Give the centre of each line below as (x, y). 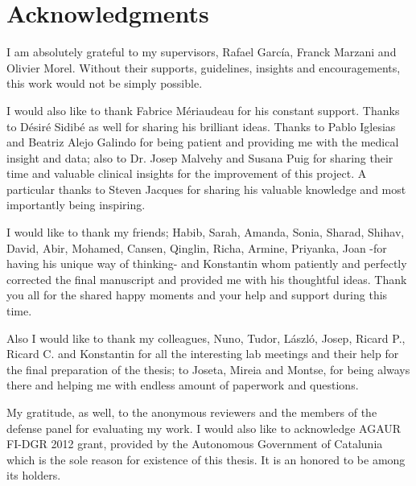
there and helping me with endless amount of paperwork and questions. (183, 385)
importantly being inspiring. (76, 205)
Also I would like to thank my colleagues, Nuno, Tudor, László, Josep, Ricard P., (206, 338)
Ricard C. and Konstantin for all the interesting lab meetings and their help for (203, 354)
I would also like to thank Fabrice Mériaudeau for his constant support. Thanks (203, 110)
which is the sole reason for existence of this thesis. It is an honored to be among (206, 459)
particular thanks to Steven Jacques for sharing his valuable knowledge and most (206, 189)
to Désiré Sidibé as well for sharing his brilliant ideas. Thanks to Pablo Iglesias (201, 126)
